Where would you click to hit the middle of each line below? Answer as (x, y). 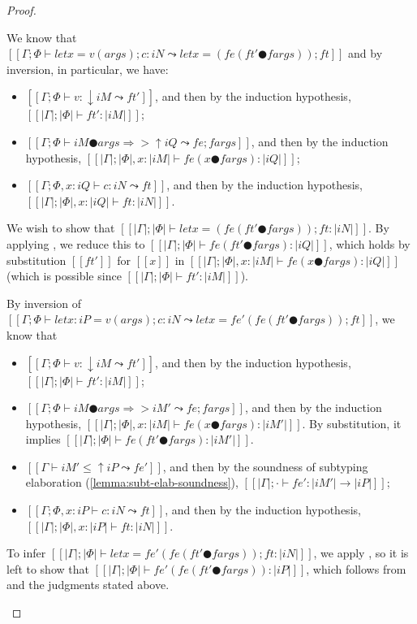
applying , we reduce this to (76, 243)
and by (365, 53)
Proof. (21, 10)
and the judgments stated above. (88, 585)
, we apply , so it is (361, 553)
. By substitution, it (352, 423)
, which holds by (370, 243)
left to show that (48, 568)
